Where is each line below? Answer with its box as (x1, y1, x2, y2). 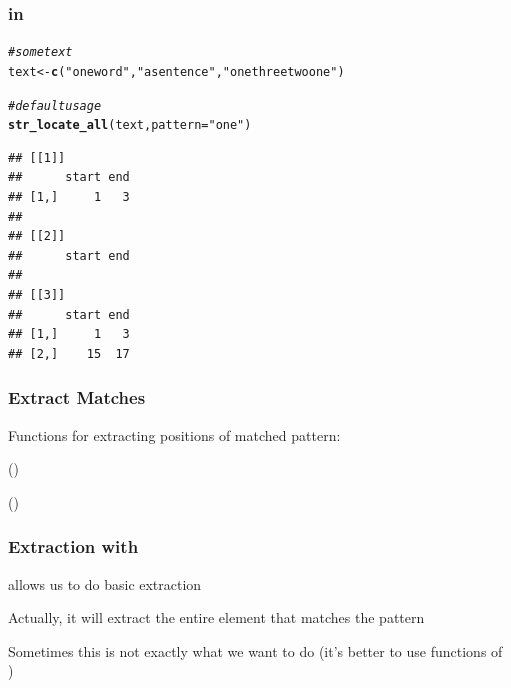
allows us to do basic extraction (8, 573, 202, 594)
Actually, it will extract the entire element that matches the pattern (8, 607, 425, 628)
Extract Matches (8, 385, 146, 410)
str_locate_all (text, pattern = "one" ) (8, 118, 252, 133)
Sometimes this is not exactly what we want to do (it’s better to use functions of (8, 640, 503, 661)
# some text (8, 45, 73, 60)
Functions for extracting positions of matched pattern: (8, 424, 341, 445)
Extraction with (8, 534, 139, 559)
